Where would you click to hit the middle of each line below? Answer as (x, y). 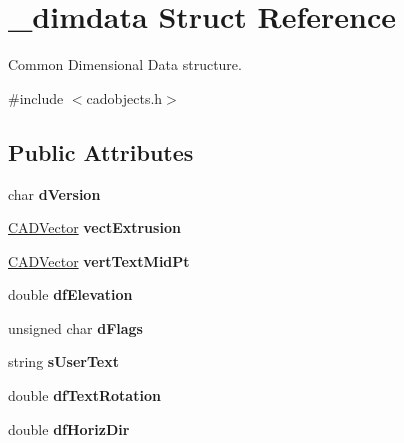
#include (36, 97)
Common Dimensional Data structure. (125, 64)
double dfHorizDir (69, 428)
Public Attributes (101, 151)
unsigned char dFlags (75, 327)
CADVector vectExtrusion (94, 227)
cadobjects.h (124, 97)
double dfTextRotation (84, 395)
